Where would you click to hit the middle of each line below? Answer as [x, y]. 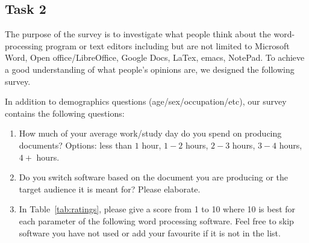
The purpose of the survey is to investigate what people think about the [138, 34]
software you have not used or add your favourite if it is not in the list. [150, 232]
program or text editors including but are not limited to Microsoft [167, 45]
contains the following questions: [65, 113]
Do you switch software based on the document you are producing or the [154, 177]
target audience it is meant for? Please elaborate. [110, 189]
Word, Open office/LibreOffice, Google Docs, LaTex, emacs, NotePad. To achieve [155, 57]
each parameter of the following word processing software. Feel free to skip [156, 220]
